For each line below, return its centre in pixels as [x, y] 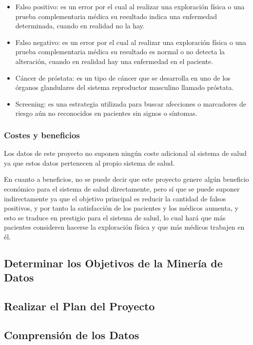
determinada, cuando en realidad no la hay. [80, 26]
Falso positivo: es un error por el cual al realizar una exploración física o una [130, 6]
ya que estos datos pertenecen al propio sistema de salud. [89, 162]
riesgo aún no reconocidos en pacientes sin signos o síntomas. [106, 113]
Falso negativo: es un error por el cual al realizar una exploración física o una [131, 42]
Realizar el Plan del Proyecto [79, 306]
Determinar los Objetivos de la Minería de [113, 263]
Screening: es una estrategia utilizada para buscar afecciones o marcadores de [131, 103]
